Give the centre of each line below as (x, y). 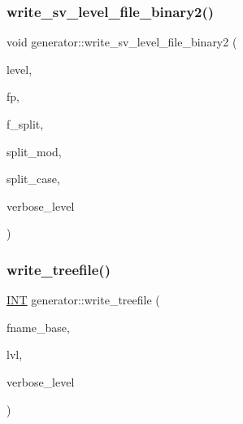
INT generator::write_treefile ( (83, 300)
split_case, (33, 179)
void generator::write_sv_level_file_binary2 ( (122, 42)
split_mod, (34, 151)
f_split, (25, 124)
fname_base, (38, 327)
